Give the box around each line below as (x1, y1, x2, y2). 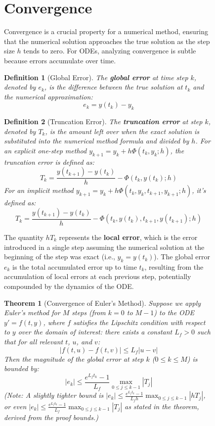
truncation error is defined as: (4, 156, 94, 167)
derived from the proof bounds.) (4, 412, 98, 423)
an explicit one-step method (4, 145, 87, 155)
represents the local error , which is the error (59, 232, 198, 242)
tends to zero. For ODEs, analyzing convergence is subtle (23, 46, 196, 56)
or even (4, 401, 27, 411)
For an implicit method (4, 185, 74, 195)
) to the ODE (154, 307, 194, 318)
